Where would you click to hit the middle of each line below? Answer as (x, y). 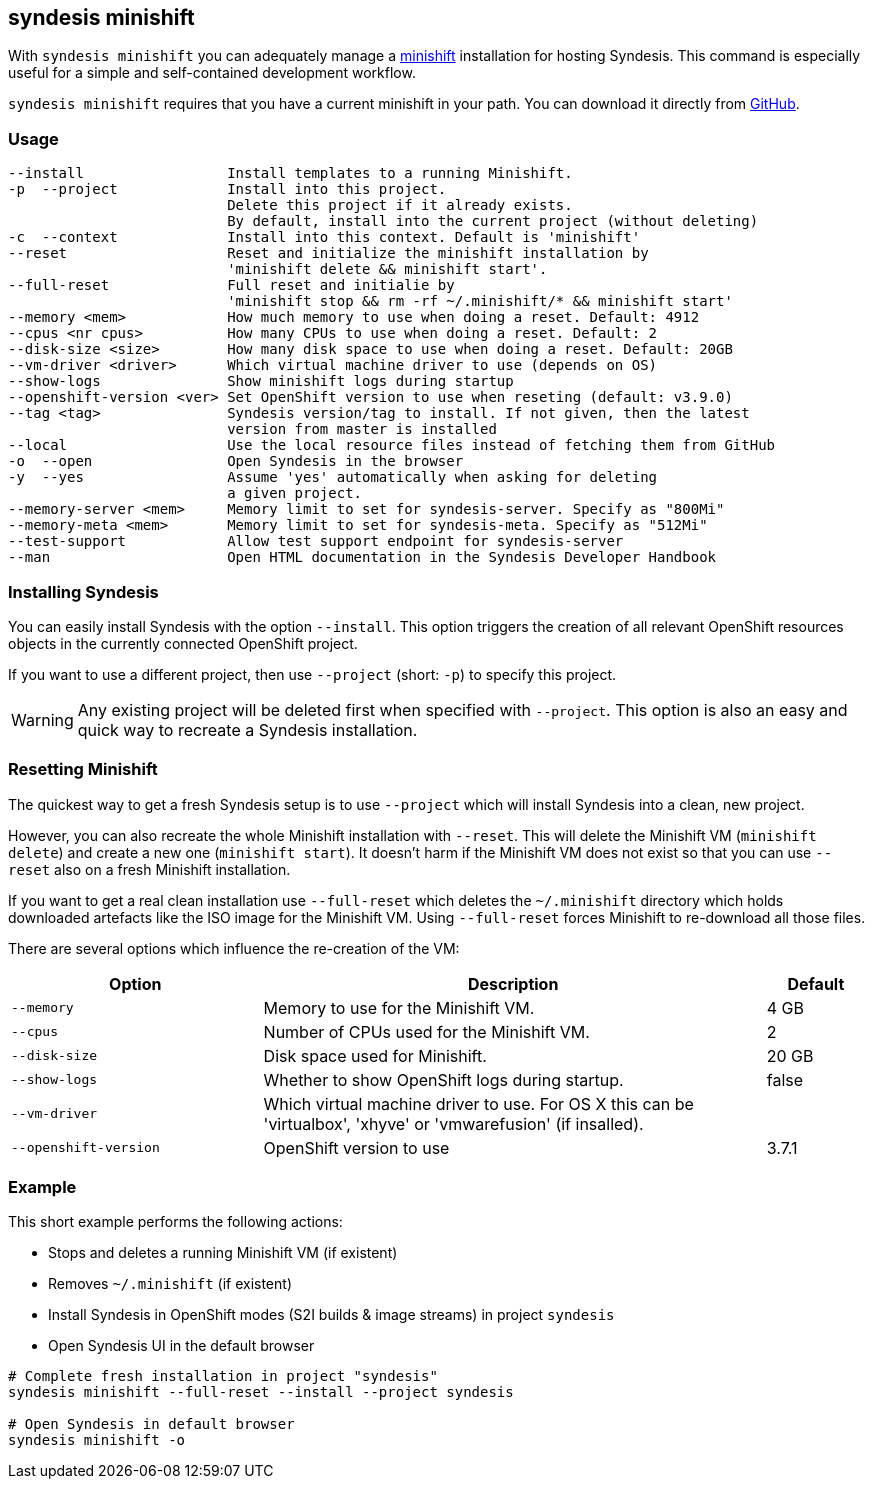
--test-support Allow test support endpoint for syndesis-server (316, 541)
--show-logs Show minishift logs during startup (261, 381)
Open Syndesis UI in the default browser (181, 1346)
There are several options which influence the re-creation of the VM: (234, 948)
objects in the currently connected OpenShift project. (183, 643)
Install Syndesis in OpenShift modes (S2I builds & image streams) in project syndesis (331, 1315)
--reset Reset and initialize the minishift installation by (328, 253)
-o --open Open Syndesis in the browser (236, 461)
